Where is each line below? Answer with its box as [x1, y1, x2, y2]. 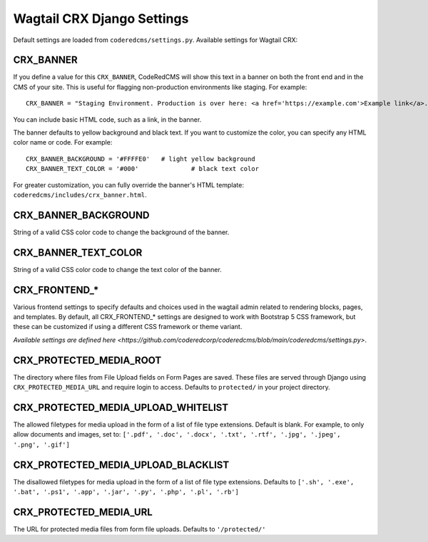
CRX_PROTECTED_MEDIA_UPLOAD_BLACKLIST [13, 459, 230, 471]
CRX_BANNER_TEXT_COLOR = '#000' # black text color [26, 165, 260, 173]
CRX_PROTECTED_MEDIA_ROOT [13, 354, 162, 366]
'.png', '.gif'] [13, 440, 71, 449]
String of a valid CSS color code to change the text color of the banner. [13, 265, 223, 273]
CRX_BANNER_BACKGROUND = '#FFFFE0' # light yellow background [26, 155, 256, 163]
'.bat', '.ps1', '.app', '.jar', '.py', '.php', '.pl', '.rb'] [13, 488, 239, 496]
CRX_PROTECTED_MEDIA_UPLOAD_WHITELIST [13, 401, 228, 413]
